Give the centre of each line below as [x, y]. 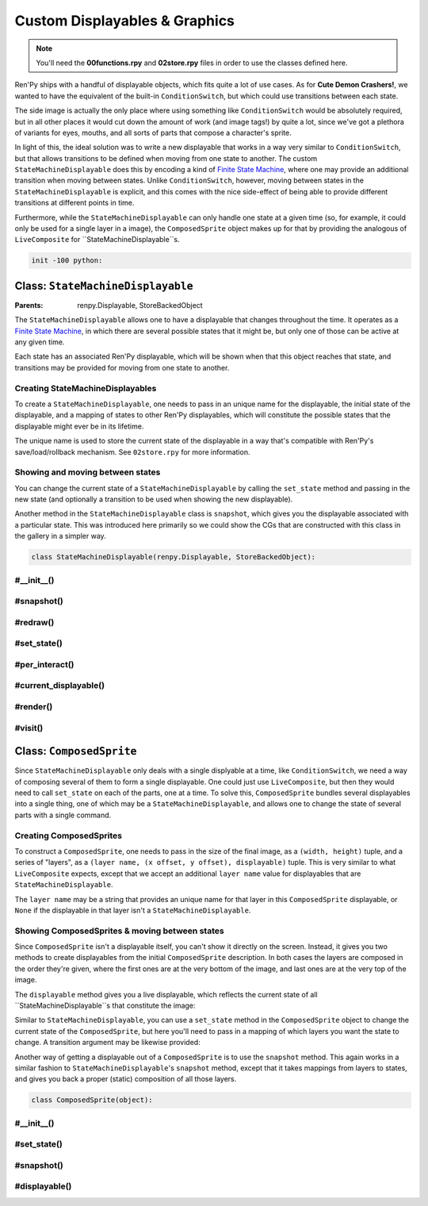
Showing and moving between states [88, 472]
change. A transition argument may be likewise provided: [108, 1043]
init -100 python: [67, 261]
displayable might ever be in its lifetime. [79, 426]
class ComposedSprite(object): [92, 1100]
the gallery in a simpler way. [60, 536]
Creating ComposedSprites [69, 835]
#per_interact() [44, 664]
